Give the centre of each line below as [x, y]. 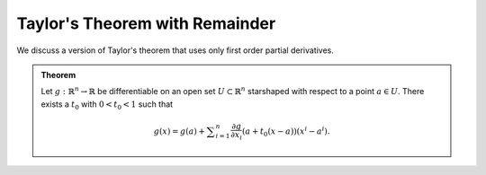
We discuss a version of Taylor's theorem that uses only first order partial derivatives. [175, 50]
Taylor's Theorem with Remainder [146, 23]
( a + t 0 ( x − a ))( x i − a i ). [286, 131]
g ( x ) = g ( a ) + [180, 131]
